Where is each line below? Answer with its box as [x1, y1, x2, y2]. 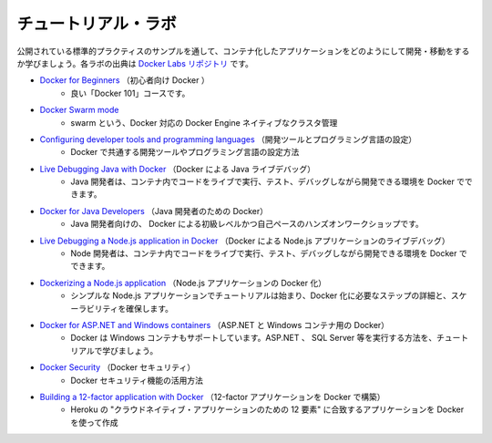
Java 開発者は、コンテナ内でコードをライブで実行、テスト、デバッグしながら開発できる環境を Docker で [70, 176, 465, 187]
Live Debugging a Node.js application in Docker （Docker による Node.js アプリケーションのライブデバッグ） [39, 235, 450, 246]
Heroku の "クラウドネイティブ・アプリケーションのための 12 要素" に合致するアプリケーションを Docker [70, 404, 465, 415]
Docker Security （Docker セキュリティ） [39, 362, 196, 373]
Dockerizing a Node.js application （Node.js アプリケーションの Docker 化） [39, 277, 327, 288]
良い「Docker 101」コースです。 [70, 88, 190, 98]
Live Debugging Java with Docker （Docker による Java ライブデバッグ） [39, 163, 316, 174]
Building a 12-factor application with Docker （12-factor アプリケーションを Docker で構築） [39, 391, 385, 402]
